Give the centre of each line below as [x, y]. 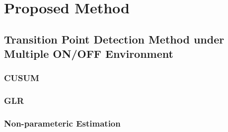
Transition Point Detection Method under [114, 39]
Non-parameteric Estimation [62, 123]
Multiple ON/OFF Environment [89, 54]
